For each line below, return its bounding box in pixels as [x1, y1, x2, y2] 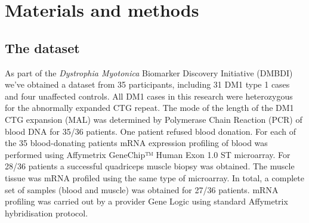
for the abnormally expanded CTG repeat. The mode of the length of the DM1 [5, 101, 294, 114]
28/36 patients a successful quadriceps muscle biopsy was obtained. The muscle [5, 160, 295, 172]
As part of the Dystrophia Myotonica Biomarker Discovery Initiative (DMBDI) [5, 66, 293, 79]
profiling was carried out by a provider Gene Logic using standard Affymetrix [5, 195, 288, 207]
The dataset [5, 38, 80, 57]
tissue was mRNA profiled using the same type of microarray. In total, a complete [5, 171, 304, 184]
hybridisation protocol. [5, 206, 88, 219]
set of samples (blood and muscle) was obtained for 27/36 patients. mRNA [5, 183, 279, 196]
